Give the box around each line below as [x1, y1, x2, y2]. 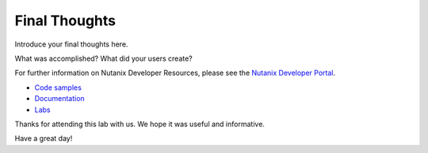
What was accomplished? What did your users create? [14, 54, 193, 63]
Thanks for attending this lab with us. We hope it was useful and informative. [14, 119, 266, 129]
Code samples [34, 83, 82, 92]
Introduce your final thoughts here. [14, 39, 128, 49]
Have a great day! [14, 134, 73, 144]
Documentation [34, 94, 85, 103]
